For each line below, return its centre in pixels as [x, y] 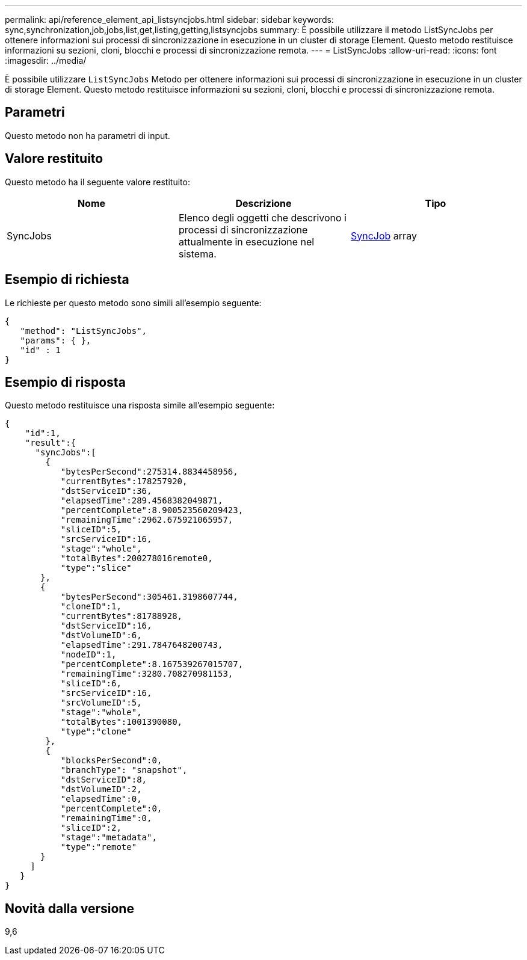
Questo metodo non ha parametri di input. [88, 135]
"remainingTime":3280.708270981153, [147, 674]
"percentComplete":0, [111, 809]
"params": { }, [56, 340]
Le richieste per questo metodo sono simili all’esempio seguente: [133, 303]
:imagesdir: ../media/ [46, 60]
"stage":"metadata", [109, 838]
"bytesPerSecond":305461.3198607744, [149, 597]
